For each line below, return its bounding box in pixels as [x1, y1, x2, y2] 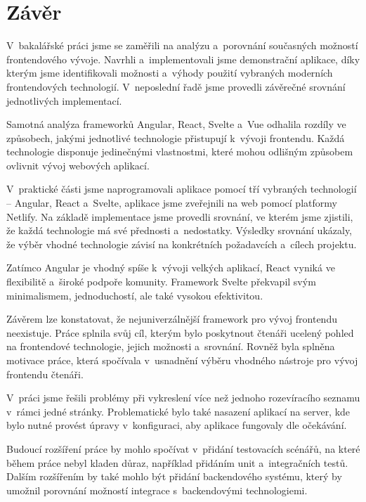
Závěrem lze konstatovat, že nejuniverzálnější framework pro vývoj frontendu [6, 311, 337, 326]
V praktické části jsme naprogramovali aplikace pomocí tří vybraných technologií [6, 181, 357, 196]
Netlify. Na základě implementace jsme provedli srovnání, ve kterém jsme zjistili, [6, 209, 353, 224]
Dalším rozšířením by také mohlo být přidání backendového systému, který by [6, 469, 342, 484]
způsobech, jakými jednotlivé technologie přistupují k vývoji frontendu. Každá [6, 130, 345, 145]
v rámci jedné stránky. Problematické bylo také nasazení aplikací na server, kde [6, 404, 351, 418]
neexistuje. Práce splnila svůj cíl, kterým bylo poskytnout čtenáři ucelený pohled [6, 325, 354, 340]
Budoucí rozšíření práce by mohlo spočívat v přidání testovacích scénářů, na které [6, 441, 360, 456]
